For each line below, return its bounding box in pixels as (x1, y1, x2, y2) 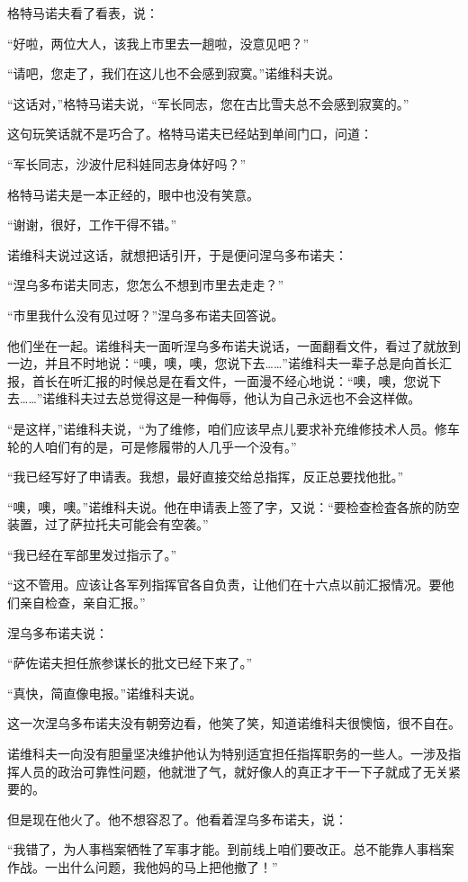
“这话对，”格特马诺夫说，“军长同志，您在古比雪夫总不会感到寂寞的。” (7, 94, 409, 112)
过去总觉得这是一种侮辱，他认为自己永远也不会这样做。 (93, 389, 421, 408)
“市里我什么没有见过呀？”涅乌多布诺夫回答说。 (7, 305, 284, 324)
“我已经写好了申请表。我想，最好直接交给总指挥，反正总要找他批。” (7, 467, 404, 486)
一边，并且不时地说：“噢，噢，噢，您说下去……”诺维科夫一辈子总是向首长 (7, 354, 439, 373)
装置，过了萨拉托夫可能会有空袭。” (7, 515, 209, 534)
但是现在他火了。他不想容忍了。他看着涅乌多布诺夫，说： (7, 809, 347, 828)
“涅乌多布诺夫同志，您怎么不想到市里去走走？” (7, 275, 284, 294)
